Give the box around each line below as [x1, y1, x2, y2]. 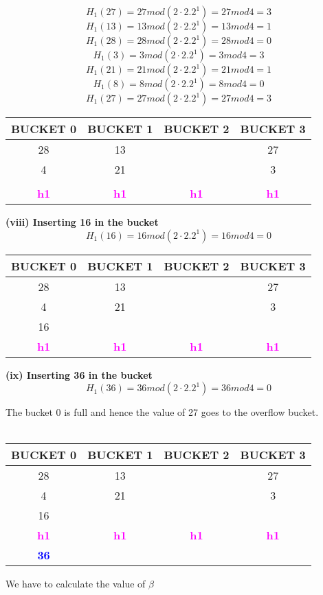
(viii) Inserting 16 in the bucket [5, 215, 159, 229]
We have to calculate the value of [5, 576, 146, 591]
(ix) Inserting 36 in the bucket [5, 367, 153, 382]
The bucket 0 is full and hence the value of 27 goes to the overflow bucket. [5, 405, 319, 419]
